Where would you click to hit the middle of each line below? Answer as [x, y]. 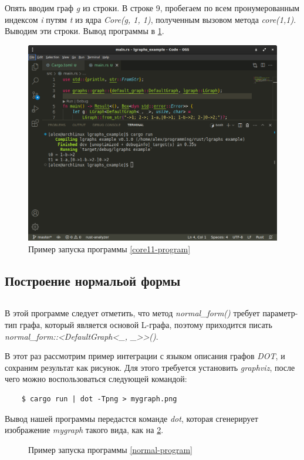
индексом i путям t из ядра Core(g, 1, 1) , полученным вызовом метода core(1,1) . [151, 19]
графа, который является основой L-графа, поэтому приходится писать [146, 325]
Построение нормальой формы [93, 280]
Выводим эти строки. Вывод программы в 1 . [85, 31]
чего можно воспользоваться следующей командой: [96, 379]
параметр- [280, 313]
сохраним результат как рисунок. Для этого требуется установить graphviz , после [150, 367]
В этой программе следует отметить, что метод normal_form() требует [132, 313]
